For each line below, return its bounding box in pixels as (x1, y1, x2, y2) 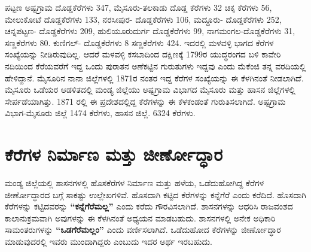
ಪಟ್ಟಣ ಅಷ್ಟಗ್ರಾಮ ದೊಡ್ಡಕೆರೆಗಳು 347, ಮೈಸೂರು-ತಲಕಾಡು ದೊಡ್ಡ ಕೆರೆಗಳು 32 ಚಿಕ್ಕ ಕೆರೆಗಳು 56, (5, 1, 272, 13)
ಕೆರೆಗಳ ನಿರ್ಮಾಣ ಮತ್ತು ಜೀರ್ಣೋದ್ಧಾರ (5, 142, 223, 166)
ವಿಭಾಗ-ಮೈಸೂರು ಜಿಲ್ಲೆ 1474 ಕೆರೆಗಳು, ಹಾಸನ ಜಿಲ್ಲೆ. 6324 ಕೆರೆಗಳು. (5, 107, 196, 119)
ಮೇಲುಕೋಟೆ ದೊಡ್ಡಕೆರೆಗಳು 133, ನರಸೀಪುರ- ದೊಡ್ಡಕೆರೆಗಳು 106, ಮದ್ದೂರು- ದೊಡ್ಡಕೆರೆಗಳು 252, (5, 13, 282, 25)
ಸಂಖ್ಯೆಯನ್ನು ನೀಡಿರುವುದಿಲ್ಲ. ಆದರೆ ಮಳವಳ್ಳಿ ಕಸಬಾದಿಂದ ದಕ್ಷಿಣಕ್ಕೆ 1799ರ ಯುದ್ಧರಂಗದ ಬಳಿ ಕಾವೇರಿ (5, 48, 281, 60)
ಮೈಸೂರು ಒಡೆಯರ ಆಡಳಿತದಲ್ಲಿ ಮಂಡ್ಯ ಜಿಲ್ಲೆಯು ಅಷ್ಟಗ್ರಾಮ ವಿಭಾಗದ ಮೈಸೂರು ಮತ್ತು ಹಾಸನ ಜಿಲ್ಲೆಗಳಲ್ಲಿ (5, 83, 295, 96)
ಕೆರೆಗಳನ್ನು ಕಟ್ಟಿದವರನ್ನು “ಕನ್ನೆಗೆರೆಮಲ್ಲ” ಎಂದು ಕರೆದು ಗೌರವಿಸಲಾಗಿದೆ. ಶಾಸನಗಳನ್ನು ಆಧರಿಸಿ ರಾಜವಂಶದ (5, 200, 293, 212)
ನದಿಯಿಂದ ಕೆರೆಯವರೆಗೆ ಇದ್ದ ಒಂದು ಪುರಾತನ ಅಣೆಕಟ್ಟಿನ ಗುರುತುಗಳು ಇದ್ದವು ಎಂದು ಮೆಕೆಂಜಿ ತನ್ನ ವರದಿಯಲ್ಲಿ (5, 59, 306, 72)
